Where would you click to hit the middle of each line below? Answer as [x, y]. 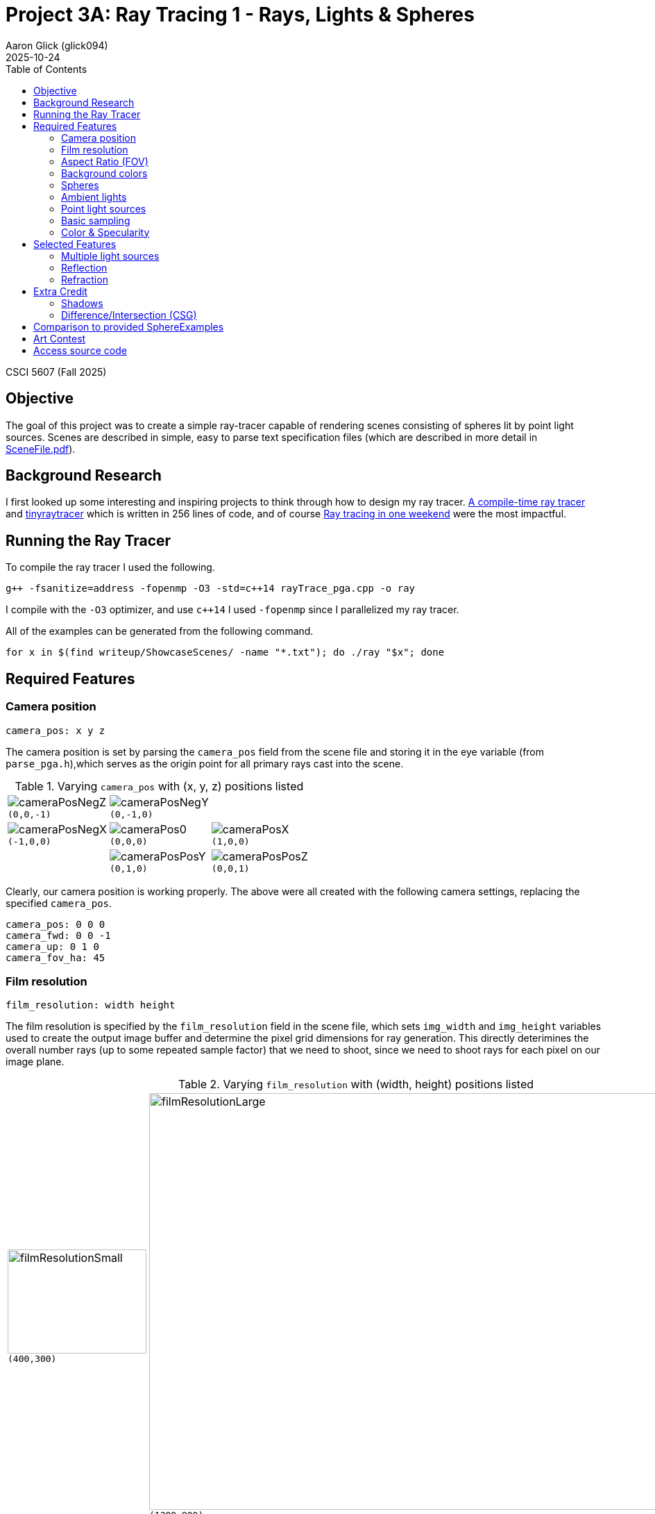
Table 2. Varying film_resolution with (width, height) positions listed [356, 1084]
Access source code [80, 350]
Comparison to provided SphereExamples [129, 326]
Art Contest [60, 338]
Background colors [104, 173]
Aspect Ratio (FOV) [105, 161]
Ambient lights [94, 197]
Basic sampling [96, 220]
